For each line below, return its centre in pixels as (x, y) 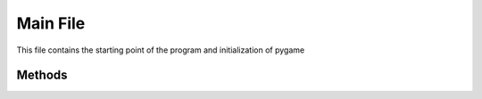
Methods (42, 75)
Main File (51, 23)
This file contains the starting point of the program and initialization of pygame (161, 50)
